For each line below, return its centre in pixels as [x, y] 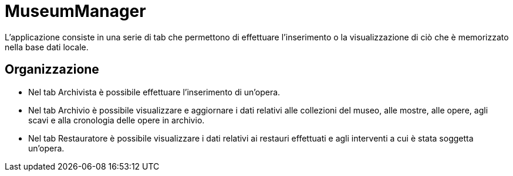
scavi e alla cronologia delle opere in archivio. [117, 120]
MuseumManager [75, 11]
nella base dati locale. [47, 47]
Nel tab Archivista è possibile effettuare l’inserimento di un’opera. [154, 92]
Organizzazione [52, 70]
